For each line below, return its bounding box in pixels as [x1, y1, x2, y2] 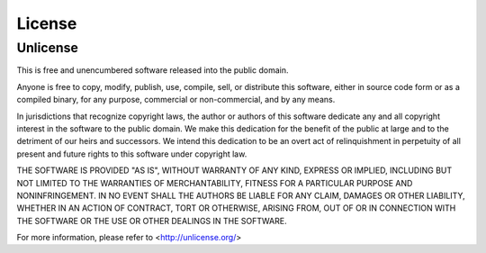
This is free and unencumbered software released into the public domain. [16, 65, 289, 76]
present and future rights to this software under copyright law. [16, 149, 247, 159]
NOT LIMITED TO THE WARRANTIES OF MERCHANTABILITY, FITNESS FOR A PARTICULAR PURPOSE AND [16, 177, 413, 188]
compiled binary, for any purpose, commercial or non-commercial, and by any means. [16, 95, 336, 105]
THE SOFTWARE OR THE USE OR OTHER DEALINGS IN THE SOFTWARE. [16, 215, 287, 226]
